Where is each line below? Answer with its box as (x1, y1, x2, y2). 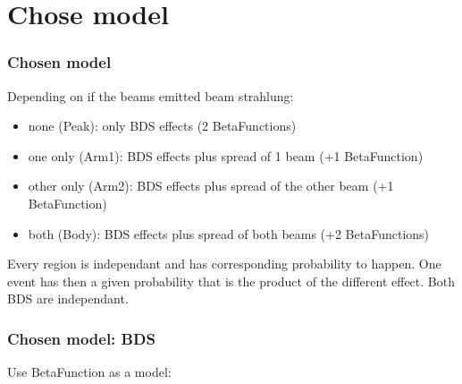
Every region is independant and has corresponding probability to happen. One (7, 254, 441, 273)
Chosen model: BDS (7, 327, 155, 349)
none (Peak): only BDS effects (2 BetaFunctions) (28, 116, 297, 135)
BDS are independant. (7, 289, 129, 308)
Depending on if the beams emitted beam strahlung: (7, 86, 294, 105)
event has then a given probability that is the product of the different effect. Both (7, 271, 455, 290)
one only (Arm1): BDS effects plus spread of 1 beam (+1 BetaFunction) (28, 146, 424, 165)
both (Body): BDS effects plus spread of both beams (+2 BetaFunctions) (28, 224, 430, 243)
